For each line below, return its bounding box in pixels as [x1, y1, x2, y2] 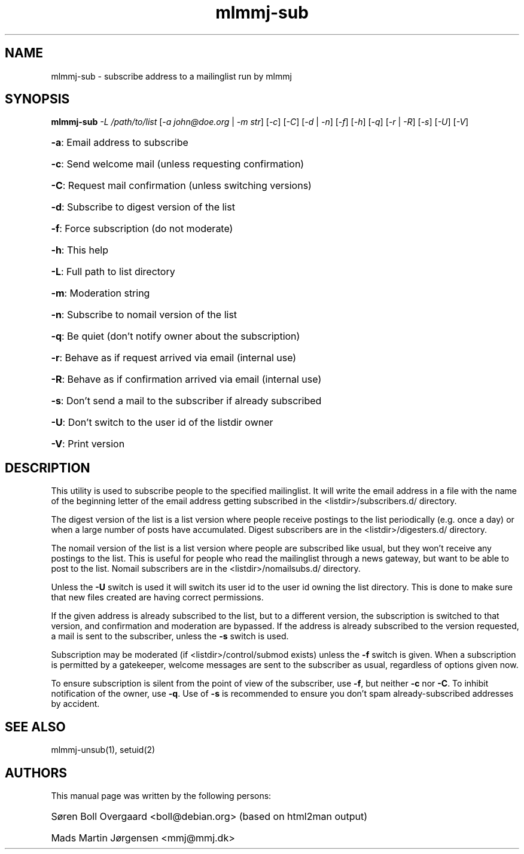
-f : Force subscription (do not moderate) [51, 222, 233, 235]
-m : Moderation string [51, 287, 150, 300]
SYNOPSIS [5, 91, 70, 107]
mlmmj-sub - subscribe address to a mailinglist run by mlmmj [51, 71, 292, 81]
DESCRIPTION [5, 460, 90, 475]
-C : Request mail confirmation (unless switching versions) [51, 179, 312, 192]
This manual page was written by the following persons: [51, 790, 272, 801]
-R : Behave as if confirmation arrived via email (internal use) [51, 373, 322, 386]
